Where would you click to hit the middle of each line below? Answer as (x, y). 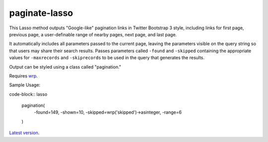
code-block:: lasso (28, 94)
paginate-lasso (41, 13)
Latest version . (24, 133)
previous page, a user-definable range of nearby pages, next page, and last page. (93, 34)
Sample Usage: (25, 85)
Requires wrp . (24, 76)
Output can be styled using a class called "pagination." (65, 67)
